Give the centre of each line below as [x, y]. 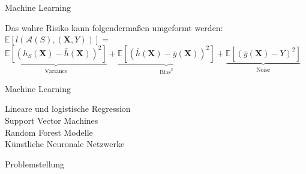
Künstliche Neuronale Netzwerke [65, 144]
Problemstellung [35, 164]
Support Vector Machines [52, 120]
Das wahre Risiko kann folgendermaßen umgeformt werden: [114, 27]
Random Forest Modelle [49, 132]
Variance [56, 71]
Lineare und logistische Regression [68, 109]
